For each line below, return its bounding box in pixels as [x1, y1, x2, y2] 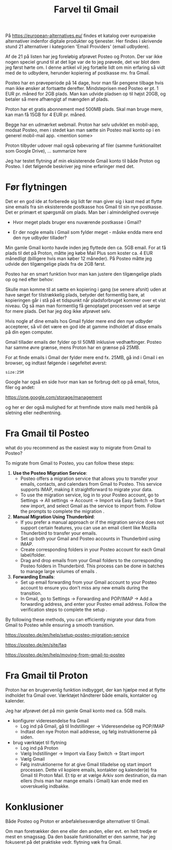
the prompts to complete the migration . [20, 508, 105, 514]
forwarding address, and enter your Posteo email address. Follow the [20, 601, 167, 607]
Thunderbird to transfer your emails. [20, 530, 98, 537]
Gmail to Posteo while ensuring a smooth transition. [5, 622, 114, 628]
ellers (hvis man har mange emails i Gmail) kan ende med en [20, 778, 148, 784]
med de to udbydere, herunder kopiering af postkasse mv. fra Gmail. [5, 70, 150, 76]
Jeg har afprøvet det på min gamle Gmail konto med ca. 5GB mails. [5, 708, 147, 714]
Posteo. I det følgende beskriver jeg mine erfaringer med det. [5, 163, 135, 170]
